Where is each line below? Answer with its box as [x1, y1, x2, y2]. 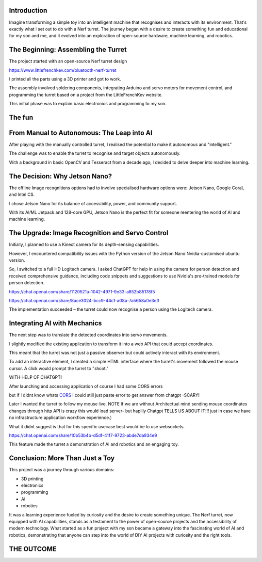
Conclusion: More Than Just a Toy [9, 454, 115, 463]
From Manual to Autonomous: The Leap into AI [9, 128, 153, 137]
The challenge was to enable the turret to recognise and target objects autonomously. [9, 150, 180, 156]
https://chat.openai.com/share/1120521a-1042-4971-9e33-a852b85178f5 [9, 289, 155, 294]
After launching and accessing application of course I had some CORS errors [9, 383, 163, 389]
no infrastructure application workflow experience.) [9, 415, 112, 420]
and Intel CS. [9, 192, 35, 197]
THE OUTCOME [9, 545, 57, 553]
